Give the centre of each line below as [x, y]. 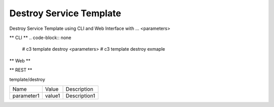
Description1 [80, 95]
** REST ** [21, 70]
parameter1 [26, 95]
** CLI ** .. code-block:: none [40, 38]
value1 [53, 95]
